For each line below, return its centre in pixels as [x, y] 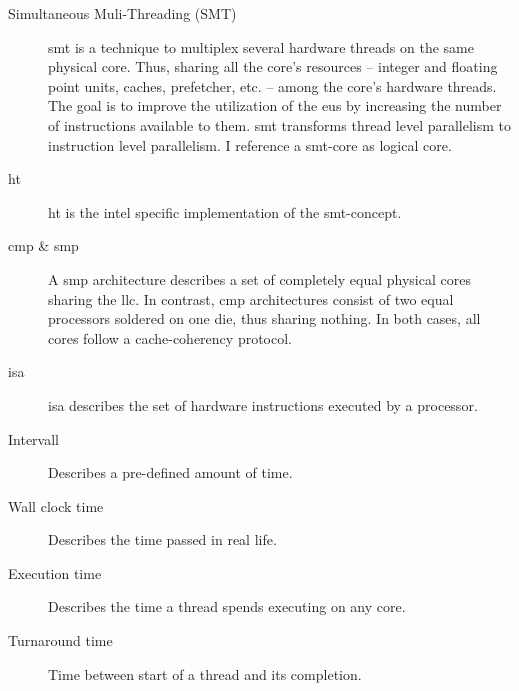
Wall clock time [56, 505]
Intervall [33, 438]
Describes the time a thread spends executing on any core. [227, 606]
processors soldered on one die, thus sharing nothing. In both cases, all [264, 318]
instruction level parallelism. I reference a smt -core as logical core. [250, 144]
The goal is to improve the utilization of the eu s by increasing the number [275, 105]
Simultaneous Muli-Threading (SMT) [122, 13]
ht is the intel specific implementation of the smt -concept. [225, 211]
